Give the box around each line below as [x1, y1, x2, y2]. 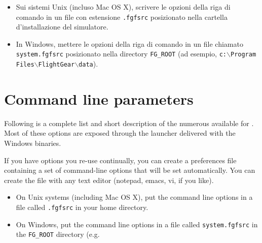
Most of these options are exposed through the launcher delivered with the [4, 128, 236, 138]
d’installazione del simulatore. [16, 21, 108, 32]
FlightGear [38, 61, 75, 69]
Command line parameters [4, 88, 194, 109]
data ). [79, 58, 98, 69]
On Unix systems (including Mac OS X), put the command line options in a [16, 192, 253, 202]
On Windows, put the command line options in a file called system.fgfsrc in [16, 219, 258, 229]
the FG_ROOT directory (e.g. [16, 229, 100, 239]
